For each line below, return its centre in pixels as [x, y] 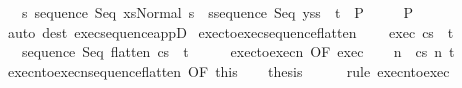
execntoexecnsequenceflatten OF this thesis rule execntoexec [228, 70]
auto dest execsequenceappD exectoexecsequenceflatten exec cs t [230, 31]
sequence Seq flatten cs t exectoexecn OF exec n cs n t [238, 51]
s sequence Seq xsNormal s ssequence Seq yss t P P [217, 12]
